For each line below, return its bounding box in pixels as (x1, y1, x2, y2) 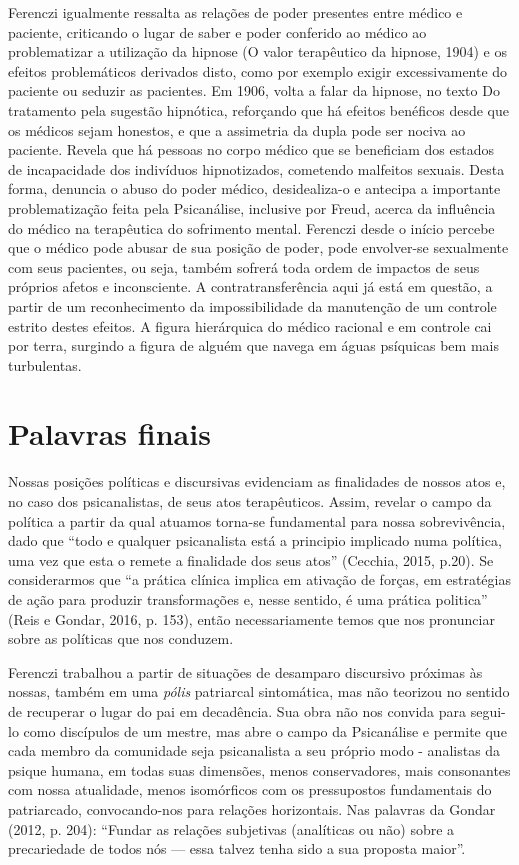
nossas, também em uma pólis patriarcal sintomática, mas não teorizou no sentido (8, 681, 510, 702)
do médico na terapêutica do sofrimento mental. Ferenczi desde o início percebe (8, 217, 495, 238)
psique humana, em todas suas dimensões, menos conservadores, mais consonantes (8, 759, 511, 780)
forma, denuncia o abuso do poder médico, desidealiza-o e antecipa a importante (8, 178, 501, 199)
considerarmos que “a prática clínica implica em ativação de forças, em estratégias (8, 569, 511, 590)
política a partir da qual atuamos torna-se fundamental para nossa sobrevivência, (8, 510, 506, 531)
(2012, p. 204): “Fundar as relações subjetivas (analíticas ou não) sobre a (8, 818, 455, 839)
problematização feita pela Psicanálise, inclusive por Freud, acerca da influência (8, 197, 496, 218)
